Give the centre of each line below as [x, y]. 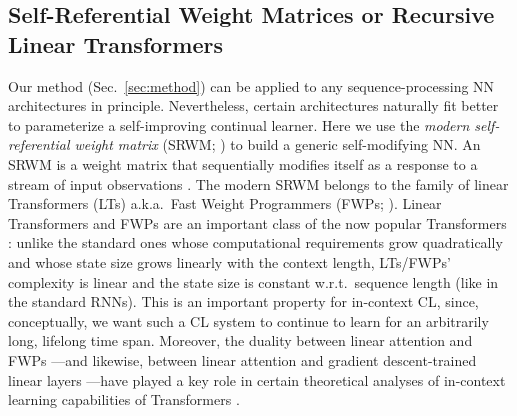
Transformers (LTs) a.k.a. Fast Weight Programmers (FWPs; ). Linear [225, 203]
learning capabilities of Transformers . [124, 399]
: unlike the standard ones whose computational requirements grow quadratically [255, 242]
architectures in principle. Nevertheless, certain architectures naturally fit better [253, 105]
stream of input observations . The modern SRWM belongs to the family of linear [258, 183]
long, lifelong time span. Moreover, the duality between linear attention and [240, 340]
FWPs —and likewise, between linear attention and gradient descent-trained [242, 359]
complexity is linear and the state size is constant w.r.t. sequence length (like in [253, 281]
